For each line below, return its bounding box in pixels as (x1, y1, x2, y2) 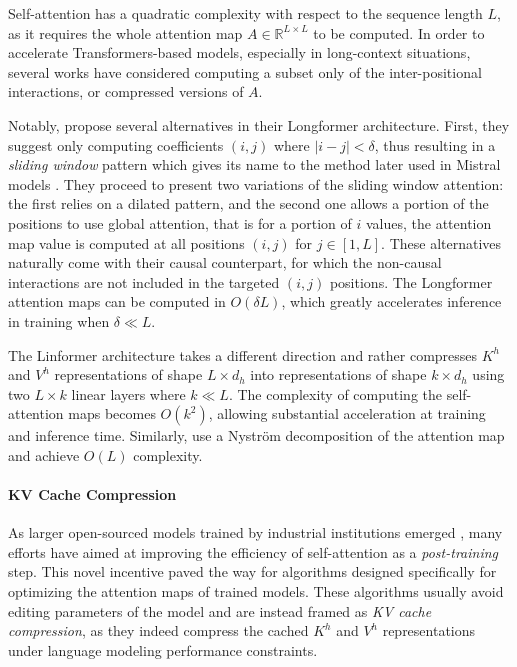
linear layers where (71, 383, 186, 404)
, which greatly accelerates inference (281, 291, 502, 312)
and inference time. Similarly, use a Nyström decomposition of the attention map (8, 425, 505, 446)
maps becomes (68, 403, 156, 424)
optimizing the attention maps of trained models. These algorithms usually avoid (8, 581, 504, 602)
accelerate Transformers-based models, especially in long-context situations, (8, 42, 471, 63)
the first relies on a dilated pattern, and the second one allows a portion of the (8, 193, 489, 214)
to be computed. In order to (313, 22, 485, 43)
